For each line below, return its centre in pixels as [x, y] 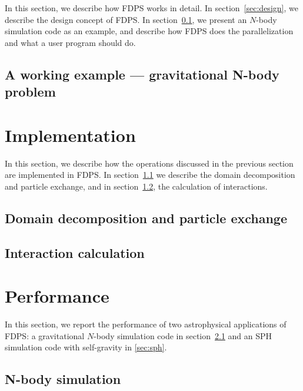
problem [30, 92]
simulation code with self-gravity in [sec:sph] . [86, 347]
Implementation [70, 135]
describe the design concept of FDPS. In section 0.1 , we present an [126, 19]
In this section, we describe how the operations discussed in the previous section [149, 163]
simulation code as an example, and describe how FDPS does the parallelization [149, 31]
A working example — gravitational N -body [142, 74]
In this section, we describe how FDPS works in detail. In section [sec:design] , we [151, 8]
